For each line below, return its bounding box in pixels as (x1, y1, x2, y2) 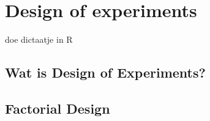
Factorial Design (5, 98, 110, 117)
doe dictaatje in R (5, 33, 73, 46)
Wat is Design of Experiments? (5, 63, 206, 82)
